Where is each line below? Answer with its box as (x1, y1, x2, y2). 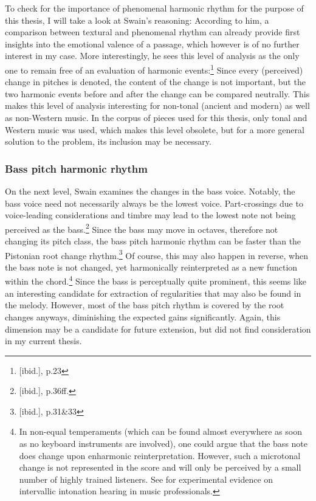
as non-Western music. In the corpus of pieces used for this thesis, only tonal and (5, 111, 307, 123)
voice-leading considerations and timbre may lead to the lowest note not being (5, 209, 296, 221)
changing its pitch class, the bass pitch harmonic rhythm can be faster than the (5, 235, 301, 247)
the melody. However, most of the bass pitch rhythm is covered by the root (5, 299, 284, 311)
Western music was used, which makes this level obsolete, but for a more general (5, 123, 304, 136)
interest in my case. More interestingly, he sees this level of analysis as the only (5, 49, 300, 62)
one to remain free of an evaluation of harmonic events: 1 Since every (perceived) (5, 61, 303, 76)
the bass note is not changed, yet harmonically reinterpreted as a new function (5, 260, 298, 273)
